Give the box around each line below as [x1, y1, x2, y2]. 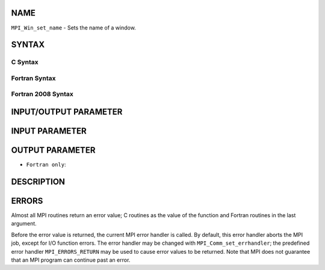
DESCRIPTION [11, 176, 66, 186]
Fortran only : [26, 161, 66, 168]
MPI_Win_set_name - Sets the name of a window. [11, 24, 137, 31]
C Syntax [11, 58, 39, 66]
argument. [11, 220, 37, 227]
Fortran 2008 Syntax [11, 90, 73, 99]
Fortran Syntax [11, 74, 56, 82]
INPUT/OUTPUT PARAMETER [11, 107, 123, 117]
